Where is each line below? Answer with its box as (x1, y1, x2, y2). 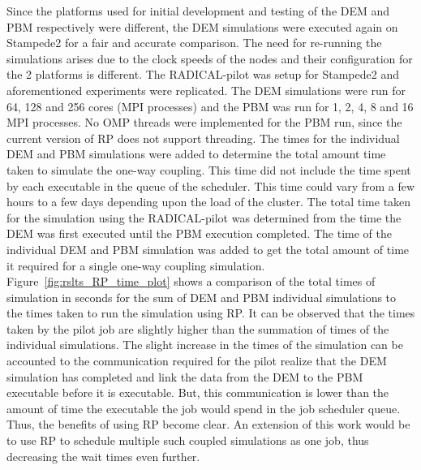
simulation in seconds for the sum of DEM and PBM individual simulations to (6, 288, 397, 305)
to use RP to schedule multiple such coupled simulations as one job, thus (6, 432, 369, 449)
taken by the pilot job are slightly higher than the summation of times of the (6, 320, 389, 337)
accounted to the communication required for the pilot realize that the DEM (6, 352, 387, 369)
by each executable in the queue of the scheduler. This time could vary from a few (6, 177, 415, 194)
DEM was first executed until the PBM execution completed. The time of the (6, 225, 392, 242)
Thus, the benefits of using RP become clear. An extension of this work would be (6, 416, 410, 433)
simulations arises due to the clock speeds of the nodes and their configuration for (6, 50, 413, 67)
